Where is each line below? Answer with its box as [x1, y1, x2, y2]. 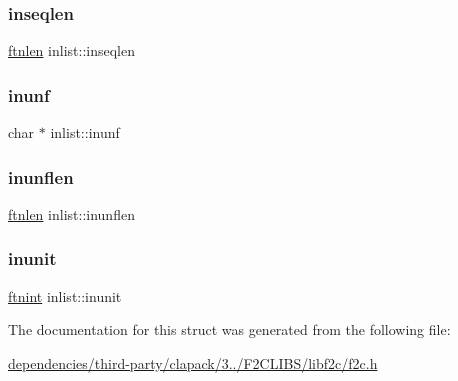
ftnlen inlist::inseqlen [8, 40, 135, 61]
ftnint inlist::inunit [8, 285, 122, 306]
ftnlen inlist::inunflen [8, 203, 135, 224]
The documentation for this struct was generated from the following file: [8, 319, 451, 340]
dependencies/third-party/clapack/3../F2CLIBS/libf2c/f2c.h [8, 352, 378, 373]
